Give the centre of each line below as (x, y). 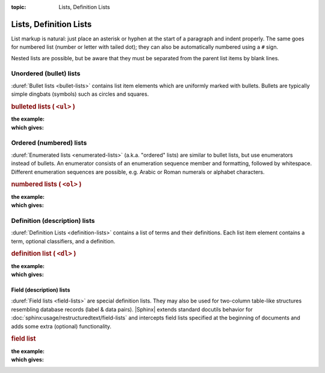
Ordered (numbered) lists (49, 143)
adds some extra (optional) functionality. (61, 326)
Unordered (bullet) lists (46, 74)
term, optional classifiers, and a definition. (63, 241)
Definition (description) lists (53, 221)
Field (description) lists (41, 290)
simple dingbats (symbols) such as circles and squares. (80, 94)
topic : (19, 7)
